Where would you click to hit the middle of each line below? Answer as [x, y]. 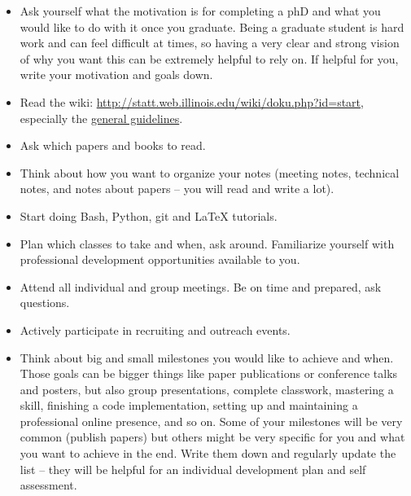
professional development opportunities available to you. [160, 259]
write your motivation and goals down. [116, 75]
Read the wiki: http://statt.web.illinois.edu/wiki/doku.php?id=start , [192, 101]
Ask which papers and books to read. [113, 145]
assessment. [48, 485]
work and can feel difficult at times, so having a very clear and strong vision [210, 43]
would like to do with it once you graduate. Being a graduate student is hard [212, 26]
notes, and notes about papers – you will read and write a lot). [177, 189]
